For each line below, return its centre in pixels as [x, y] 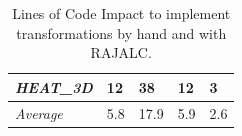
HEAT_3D [54, 86]
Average [39, 112]
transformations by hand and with [121, 32]
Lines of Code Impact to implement [121, 13]
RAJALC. [121, 52]
